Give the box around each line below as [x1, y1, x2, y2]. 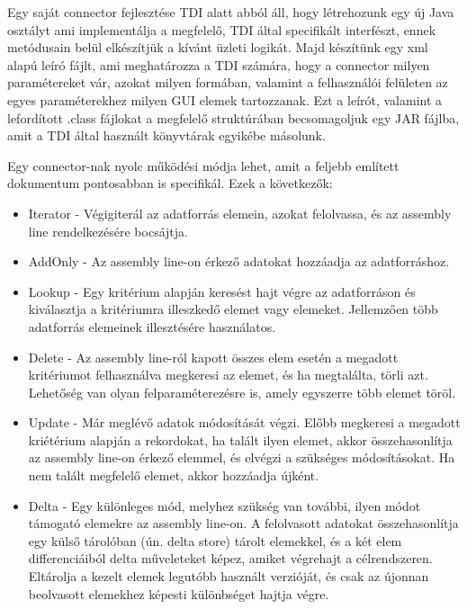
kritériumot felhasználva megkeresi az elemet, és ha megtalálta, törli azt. [28, 365, 428, 384]
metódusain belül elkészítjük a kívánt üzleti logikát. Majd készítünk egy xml [7, 38, 428, 57]
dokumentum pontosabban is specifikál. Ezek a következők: [7, 174, 333, 193]
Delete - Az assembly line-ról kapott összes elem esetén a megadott [28, 347, 399, 366]
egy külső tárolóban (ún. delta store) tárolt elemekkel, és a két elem [28, 531, 402, 550]
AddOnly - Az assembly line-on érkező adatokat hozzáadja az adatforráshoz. [28, 252, 450, 271]
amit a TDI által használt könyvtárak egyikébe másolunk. [7, 126, 326, 145]
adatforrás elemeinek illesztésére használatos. [28, 317, 276, 336]
